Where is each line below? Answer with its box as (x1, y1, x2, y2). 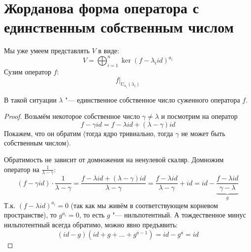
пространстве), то (4, 210, 57, 220)
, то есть (79, 210, 105, 220)
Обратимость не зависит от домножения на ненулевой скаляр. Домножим (4, 154, 224, 164)
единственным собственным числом (4, 17, 234, 37)
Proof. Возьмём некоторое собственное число (4, 111, 140, 121)
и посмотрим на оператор (161, 111, 238, 121)
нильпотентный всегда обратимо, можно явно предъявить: (4, 219, 178, 230)
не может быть (181, 128, 225, 138)
